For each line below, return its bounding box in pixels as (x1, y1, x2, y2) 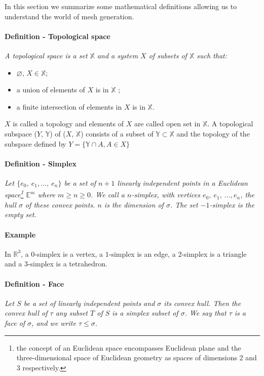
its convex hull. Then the (164, 297, 241, 308)
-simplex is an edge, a (108, 248, 176, 259)
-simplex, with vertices (131, 189, 200, 200)
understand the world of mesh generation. (5, 11, 134, 21)
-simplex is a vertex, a (34, 248, 103, 259)
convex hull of (5, 307, 48, 318)
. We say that (184, 307, 227, 318)
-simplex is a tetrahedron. (27, 258, 107, 269)
